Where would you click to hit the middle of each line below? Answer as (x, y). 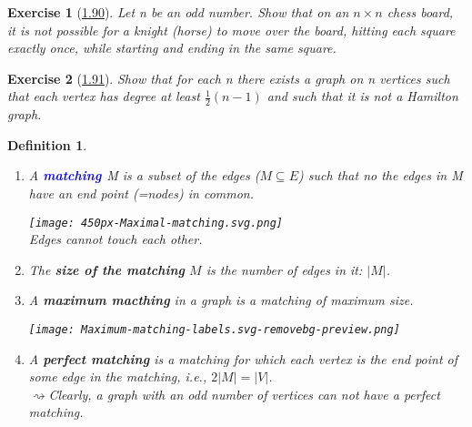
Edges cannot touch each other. (115, 239)
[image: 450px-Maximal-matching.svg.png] (156, 223)
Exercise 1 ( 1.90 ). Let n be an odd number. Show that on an (178, 12)
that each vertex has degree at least (104, 96)
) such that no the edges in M (380, 175)
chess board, (420, 12)
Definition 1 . (47, 144)
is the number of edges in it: (284, 269)
